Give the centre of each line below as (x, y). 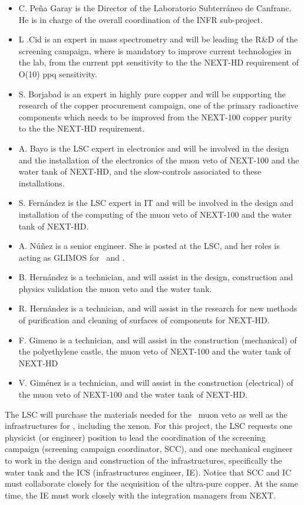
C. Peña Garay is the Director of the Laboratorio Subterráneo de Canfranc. (155, 8)
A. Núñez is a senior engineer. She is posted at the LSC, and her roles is (149, 246)
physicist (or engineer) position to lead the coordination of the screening (135, 437)
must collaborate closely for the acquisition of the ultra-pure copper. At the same (151, 483)
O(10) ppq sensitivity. (58, 73)
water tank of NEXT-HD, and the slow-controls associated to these (140, 171)
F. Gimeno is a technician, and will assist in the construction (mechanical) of (158, 340)
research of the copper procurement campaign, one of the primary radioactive (158, 105)
